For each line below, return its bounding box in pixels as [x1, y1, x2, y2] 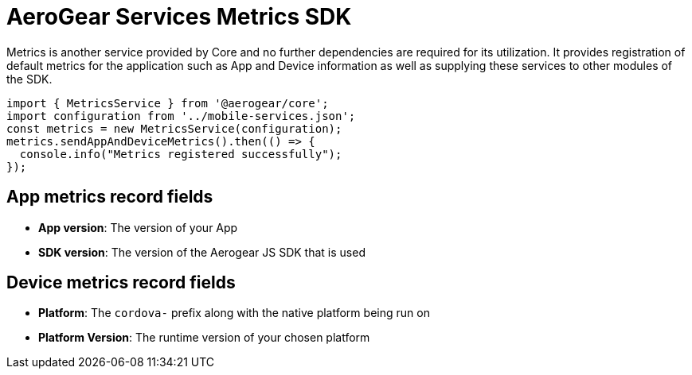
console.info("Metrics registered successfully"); [19, 147, 342, 160]
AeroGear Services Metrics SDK [6, 3, 352, 30]
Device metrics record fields [6, 273, 236, 293]
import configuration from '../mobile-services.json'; [6, 109, 356, 122]
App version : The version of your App [38, 220, 238, 234]
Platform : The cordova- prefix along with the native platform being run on [38, 306, 430, 320]
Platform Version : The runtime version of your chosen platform [38, 331, 370, 345]
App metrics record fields [6, 187, 213, 207]
